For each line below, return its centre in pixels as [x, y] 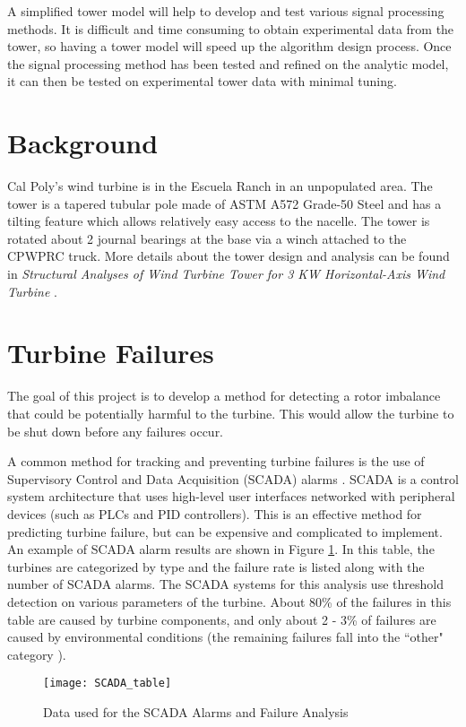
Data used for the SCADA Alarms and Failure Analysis [196, 711]
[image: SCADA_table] [108, 684]
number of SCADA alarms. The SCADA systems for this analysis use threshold [225, 584]
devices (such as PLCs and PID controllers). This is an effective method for [215, 513]
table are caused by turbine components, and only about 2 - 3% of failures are [222, 619]
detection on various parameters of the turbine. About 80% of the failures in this [229, 601]
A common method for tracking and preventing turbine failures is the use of [216, 461]
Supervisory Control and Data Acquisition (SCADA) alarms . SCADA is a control [233, 478]
